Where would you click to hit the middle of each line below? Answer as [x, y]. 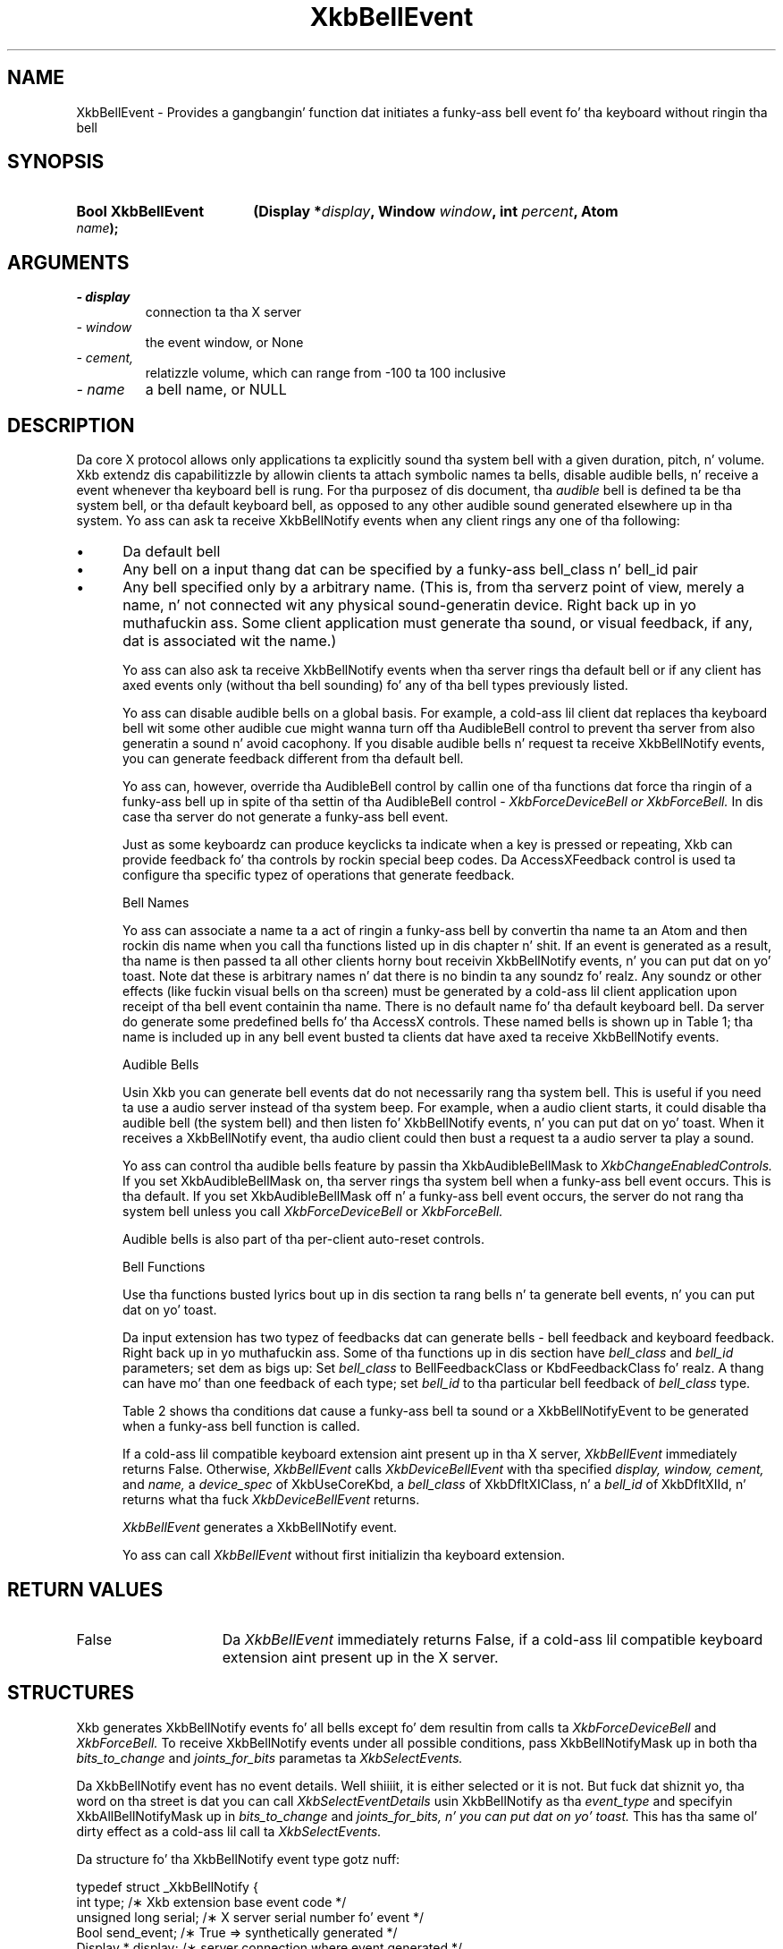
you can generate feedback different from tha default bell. [293, 759]
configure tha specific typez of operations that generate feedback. [319, 875]
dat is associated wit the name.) [230, 641]
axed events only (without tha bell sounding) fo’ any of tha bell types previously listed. [375, 685]
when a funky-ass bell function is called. [241, 1426]
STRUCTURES [71, 1693]
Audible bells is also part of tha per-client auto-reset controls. [304, 1239]
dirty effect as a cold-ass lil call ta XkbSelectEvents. [229, 1831]
